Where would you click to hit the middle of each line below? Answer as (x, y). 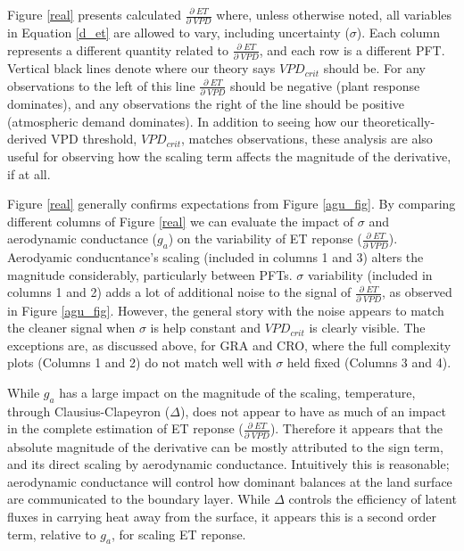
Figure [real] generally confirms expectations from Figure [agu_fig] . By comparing (232, 204)
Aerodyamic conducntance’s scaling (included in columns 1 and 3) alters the (215, 257)
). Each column (398, 33)
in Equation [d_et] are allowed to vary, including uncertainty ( (178, 33)
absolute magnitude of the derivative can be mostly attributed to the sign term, (225, 446)
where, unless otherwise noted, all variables (334, 14)
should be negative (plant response (325, 85)
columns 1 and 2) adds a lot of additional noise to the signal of (179, 292)
